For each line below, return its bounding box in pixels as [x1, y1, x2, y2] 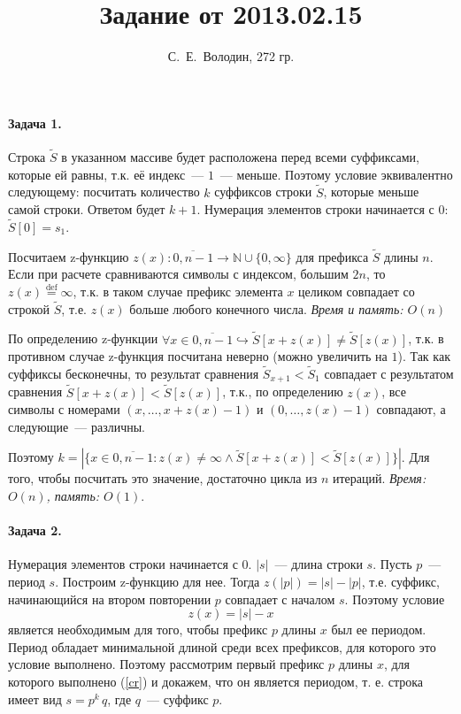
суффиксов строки [214, 182, 312, 201]
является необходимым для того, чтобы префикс [8, 620, 268, 639]
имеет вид [8, 689, 62, 708]
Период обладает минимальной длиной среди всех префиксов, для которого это [8, 637, 436, 656]
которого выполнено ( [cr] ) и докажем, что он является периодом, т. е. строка [8, 672, 424, 690]
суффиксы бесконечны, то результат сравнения [8, 364, 259, 382]
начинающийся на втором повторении [8, 589, 211, 608]
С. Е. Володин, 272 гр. [167, 47, 295, 65]
